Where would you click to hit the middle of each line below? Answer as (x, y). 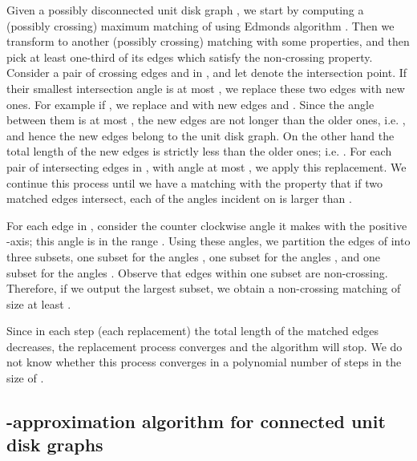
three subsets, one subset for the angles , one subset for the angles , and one (193, 256)
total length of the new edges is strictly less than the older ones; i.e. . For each (199, 151)
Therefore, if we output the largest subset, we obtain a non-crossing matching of (204, 288)
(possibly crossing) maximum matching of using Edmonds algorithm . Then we (200, 25)
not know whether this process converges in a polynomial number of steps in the (204, 362)
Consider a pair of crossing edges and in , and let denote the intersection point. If (207, 73)
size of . (25, 378)
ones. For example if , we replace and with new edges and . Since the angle (190, 104)
